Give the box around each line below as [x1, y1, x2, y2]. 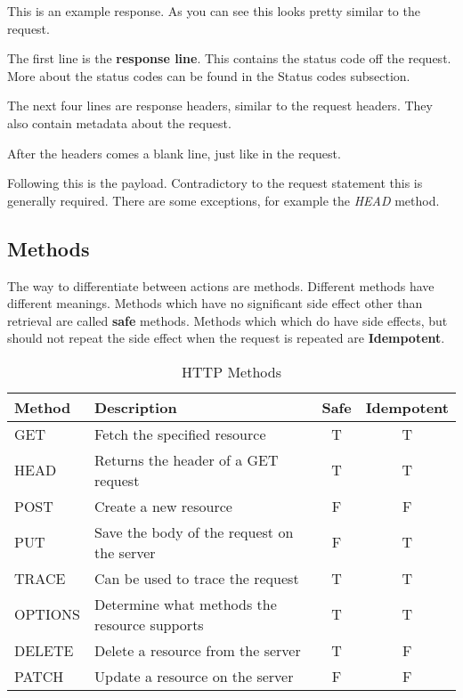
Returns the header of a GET [94, 449, 279, 470]
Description [94, 396, 177, 418]
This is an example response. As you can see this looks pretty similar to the [7, 2, 420, 20]
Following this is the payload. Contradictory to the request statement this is [7, 174, 423, 192]
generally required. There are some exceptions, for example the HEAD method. [7, 191, 440, 209]
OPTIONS [14, 604, 81, 625]
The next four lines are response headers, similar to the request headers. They [7, 96, 433, 115]
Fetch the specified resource [94, 423, 266, 444]
